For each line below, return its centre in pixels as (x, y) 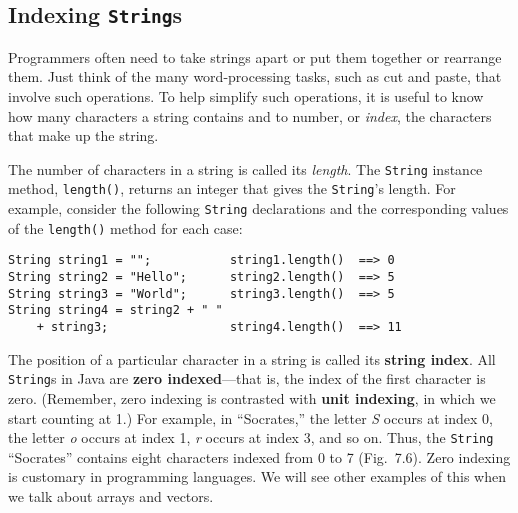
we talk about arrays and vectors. (111, 495)
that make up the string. (83, 135)
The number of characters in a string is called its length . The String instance (245, 168)
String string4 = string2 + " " (115, 310)
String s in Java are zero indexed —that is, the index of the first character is (247, 378)
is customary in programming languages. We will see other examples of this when (257, 476)
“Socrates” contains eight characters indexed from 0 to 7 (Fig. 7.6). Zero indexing (259, 456)
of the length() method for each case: (125, 227)
